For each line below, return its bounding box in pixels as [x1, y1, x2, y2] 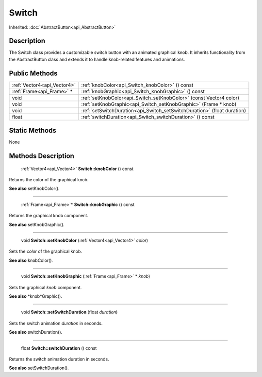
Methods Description [9, 152, 75, 160]
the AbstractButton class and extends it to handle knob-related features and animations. [9, 56, 185, 62]
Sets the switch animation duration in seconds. [9, 320, 103, 326]
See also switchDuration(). [9, 329, 63, 335]
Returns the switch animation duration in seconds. [9, 356, 109, 362]
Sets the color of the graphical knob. [9, 248, 82, 255]
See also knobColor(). [9, 257, 53, 263]
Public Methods [9, 69, 58, 77]
